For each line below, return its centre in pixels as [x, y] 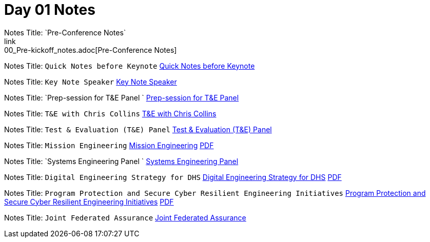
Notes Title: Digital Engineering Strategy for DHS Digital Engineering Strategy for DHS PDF [173, 177]
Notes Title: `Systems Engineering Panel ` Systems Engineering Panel [121, 161]
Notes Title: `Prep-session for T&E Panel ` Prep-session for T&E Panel [122, 97]
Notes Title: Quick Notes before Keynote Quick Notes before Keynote [130, 66]
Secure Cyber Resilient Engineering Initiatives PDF [89, 201]
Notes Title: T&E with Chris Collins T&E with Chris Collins [110, 113]
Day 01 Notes [50, 10]
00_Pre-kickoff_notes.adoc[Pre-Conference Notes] [91, 50]
